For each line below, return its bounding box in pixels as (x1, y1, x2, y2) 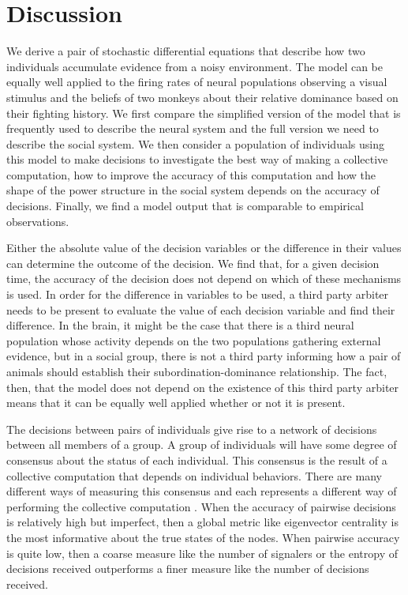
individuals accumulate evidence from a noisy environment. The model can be (6, 58, 384, 74)
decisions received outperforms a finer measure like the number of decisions (6, 560, 369, 577)
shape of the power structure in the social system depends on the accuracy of (6, 182, 380, 198)
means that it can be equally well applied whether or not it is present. (6, 394, 346, 411)
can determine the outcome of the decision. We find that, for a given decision (6, 254, 380, 271)
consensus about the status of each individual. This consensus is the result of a (6, 451, 387, 468)
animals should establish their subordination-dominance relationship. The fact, (6, 363, 387, 379)
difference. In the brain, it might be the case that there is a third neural (6, 317, 354, 333)
